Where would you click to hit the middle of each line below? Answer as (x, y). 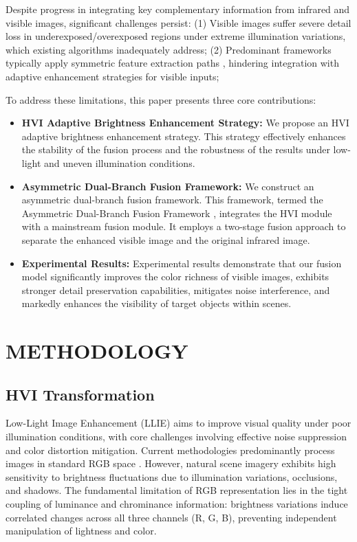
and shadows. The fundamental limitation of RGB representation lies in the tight (177, 490)
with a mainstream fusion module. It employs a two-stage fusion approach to (184, 226)
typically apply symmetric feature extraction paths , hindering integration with (172, 63)
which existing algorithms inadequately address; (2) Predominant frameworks (169, 49)
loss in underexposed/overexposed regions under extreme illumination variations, (176, 36)
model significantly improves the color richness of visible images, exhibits (175, 276)
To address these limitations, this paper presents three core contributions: (161, 99)
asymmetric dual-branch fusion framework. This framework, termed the (172, 200)
